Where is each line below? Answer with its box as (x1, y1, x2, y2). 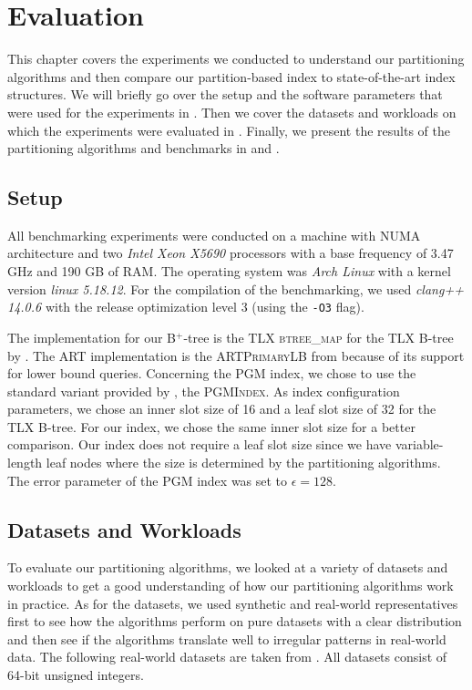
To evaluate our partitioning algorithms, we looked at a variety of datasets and (7, 558, 448, 577)
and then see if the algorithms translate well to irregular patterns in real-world (7, 629, 446, 648)
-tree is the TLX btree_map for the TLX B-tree (183, 327, 454, 346)
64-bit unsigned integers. (7, 665, 144, 685)
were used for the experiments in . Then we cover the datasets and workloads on (7, 102, 457, 121)
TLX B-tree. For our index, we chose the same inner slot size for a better (7, 417, 416, 436)
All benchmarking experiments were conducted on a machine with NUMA (7, 225, 421, 244)
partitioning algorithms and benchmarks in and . (7, 139, 280, 158)
